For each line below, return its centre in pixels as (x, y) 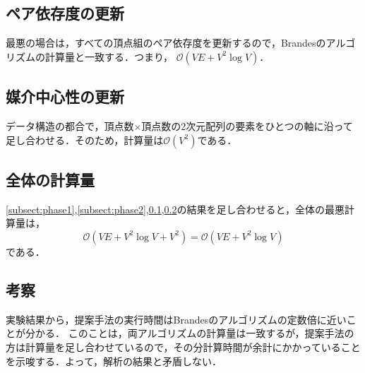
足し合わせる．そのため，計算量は (85, 140)
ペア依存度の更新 (65, 13)
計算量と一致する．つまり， (109, 56)
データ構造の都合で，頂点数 (70, 126)
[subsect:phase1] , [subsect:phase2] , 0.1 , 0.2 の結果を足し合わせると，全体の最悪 (175, 209)
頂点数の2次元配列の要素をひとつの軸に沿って (247, 126)
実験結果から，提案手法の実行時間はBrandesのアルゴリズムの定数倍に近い (176, 319)
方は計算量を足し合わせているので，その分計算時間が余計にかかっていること (183, 347)
